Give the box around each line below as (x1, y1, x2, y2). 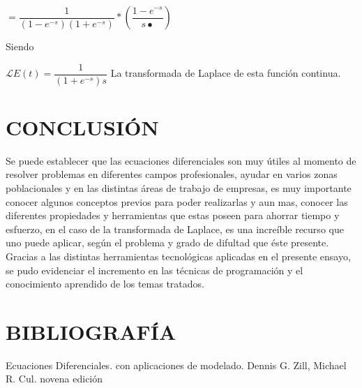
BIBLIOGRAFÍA (6, 317, 176, 345)
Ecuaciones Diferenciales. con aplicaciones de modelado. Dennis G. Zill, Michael (6, 357, 347, 372)
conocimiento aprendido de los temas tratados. (6, 276, 204, 291)
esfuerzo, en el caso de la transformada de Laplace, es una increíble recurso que (6, 221, 344, 236)
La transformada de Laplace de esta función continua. (110, 66, 341, 80)
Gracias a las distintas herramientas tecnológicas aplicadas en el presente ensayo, (6, 248, 351, 263)
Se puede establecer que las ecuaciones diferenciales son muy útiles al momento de (6, 153, 356, 167)
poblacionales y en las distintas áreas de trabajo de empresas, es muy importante (6, 180, 352, 195)
